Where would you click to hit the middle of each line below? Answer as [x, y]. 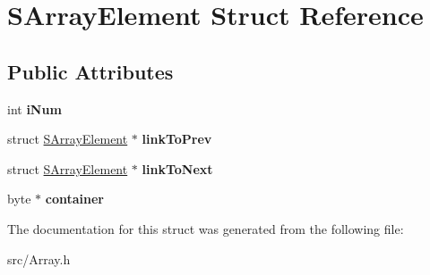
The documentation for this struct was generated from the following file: [206, 228]
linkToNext [177, 168]
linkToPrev [177, 139]
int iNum [34, 108]
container [74, 199]
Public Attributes [90, 71]
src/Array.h [39, 258]
